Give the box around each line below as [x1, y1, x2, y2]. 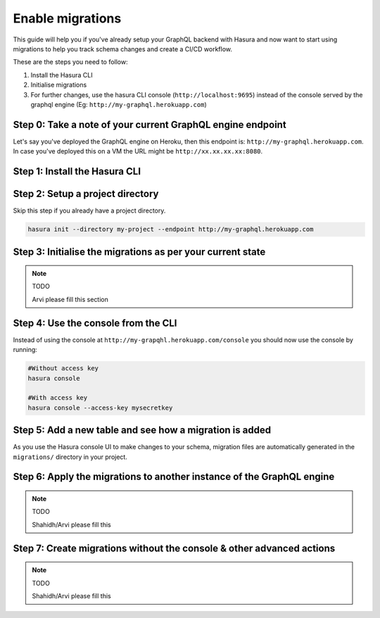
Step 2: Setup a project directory [13, 188, 159, 200]
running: [13, 346, 38, 354]
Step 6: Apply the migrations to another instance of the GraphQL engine [13, 471, 335, 483]
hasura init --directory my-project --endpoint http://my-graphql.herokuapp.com [27, 225, 314, 234]
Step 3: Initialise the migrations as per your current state [13, 246, 266, 258]
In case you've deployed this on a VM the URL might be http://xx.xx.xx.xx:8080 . [13, 147, 263, 156]
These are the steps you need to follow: [13, 58, 128, 66]
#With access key [27, 394, 88, 402]
